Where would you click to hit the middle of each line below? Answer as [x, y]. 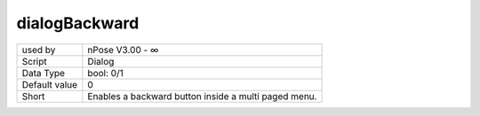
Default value [50, 84]
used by [39, 50]
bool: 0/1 [105, 73]
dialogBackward [78, 23]
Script [35, 61]
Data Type [44, 73]
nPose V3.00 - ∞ [123, 50]
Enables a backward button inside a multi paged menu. [202, 96]
